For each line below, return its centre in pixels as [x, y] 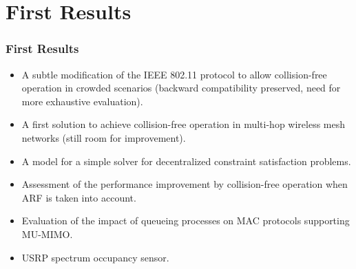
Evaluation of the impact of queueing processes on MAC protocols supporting [186, 220]
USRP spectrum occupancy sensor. [95, 257]
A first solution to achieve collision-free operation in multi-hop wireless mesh [184, 124]
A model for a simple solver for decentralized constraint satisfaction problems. [186, 161]
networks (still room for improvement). [104, 137]
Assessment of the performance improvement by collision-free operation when [185, 184]
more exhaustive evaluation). [82, 101]
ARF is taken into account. [79, 197]
